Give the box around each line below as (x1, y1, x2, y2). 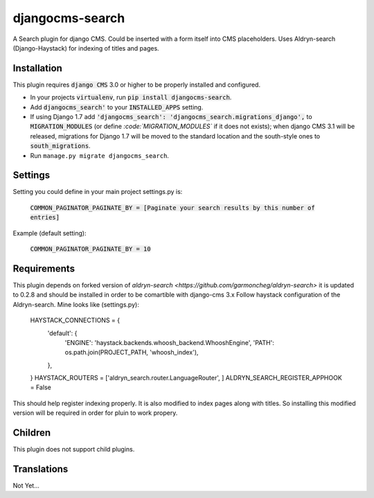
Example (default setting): (12, 229, 87, 237)
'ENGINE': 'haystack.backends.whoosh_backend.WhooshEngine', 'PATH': (64, 338, 275, 346)
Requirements (12, 263, 75, 274)
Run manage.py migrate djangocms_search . (30, 151, 170, 159)
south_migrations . (30, 142, 91, 150)
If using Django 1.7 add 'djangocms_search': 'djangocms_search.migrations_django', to (30, 113, 312, 121)
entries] (30, 213, 60, 222)
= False (30, 383, 51, 391)
